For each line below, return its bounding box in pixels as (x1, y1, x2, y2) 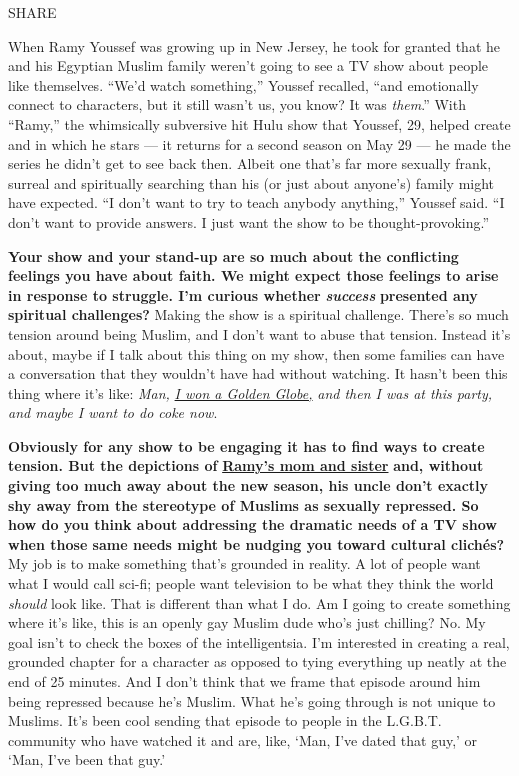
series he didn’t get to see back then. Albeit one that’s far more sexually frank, (8, 153, 492, 174)
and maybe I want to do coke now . (8, 402, 218, 423)
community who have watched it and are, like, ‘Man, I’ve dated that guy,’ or (8, 729, 478, 750)
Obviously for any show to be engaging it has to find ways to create (8, 435, 485, 456)
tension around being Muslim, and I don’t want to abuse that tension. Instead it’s (8, 323, 511, 344)
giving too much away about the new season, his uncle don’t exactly (8, 475, 489, 496)
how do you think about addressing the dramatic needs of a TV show (8, 514, 497, 535)
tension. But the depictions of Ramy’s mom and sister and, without (8, 455, 484, 476)
